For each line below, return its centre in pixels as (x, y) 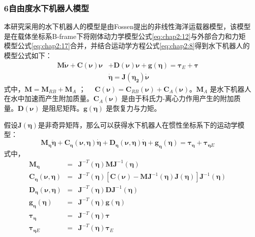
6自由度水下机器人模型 (46, 8)
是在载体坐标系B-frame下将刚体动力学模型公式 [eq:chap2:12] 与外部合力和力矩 (125, 36)
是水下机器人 (231, 88)
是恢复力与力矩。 (133, 108)
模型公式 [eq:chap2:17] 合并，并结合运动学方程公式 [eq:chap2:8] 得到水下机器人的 (127, 46)
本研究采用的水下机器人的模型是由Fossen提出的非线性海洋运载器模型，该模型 (127, 26)
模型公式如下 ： (28, 55)
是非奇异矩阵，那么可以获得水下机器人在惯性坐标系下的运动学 (138, 124)
